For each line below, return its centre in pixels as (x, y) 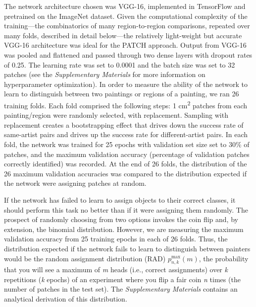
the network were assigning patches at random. (75, 183)
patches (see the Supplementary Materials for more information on (105, 74)
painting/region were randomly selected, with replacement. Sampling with (116, 115)
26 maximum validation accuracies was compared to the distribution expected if (125, 173)
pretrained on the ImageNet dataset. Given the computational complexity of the (126, 16)
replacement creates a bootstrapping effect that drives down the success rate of (124, 124)
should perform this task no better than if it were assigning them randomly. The (126, 209)
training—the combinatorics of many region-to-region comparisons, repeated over (127, 26)
